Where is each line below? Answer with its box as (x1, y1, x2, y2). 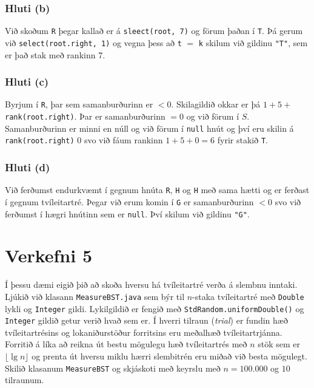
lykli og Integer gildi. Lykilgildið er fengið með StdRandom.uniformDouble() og (5, 302, 304, 315)
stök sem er (258, 338, 301, 350)
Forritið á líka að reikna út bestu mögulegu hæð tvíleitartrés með (5, 338, 247, 350)
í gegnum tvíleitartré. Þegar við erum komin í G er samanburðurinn (5, 195, 254, 208)
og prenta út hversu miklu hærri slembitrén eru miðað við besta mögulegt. (32, 350, 307, 362)
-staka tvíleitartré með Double (192, 290, 304, 302)
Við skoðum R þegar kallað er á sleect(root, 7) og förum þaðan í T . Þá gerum (5, 24, 303, 37)
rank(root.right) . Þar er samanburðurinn (5, 110, 165, 122)
